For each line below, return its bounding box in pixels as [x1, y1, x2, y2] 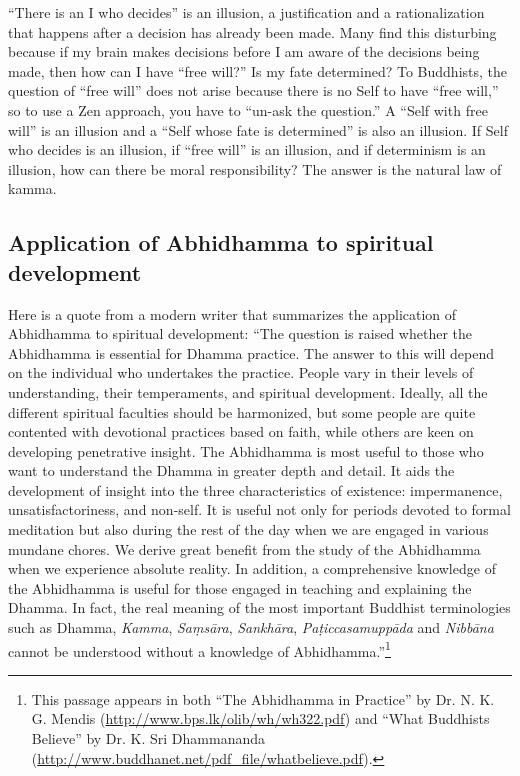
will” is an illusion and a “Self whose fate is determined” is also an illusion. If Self [8, 119, 508, 140]
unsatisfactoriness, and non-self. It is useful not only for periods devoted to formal [8, 499, 511, 520]
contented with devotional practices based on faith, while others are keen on [8, 421, 474, 442]
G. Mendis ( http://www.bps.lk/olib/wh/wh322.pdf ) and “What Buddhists [31, 708, 490, 729]
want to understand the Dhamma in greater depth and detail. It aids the [8, 460, 455, 481]
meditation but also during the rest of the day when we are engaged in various [8, 519, 489, 540]
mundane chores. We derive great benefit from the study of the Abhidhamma [8, 538, 481, 559]
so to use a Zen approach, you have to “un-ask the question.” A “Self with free [8, 99, 488, 120]
